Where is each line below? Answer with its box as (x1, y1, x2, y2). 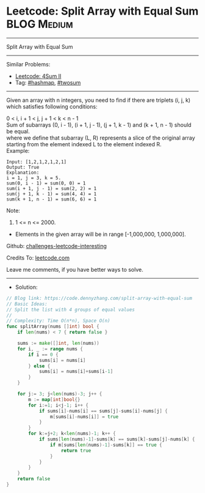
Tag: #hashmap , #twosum (15, 79, 81, 86)
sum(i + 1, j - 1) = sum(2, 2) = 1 (6, 185, 97, 191)
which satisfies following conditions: (6, 102, 98, 110)
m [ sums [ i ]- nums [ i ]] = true (49, 413, 119, 420)
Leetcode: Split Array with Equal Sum (6, 4, 199, 18)
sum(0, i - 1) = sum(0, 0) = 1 (6, 180, 86, 186)
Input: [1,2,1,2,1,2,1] (6, 158, 67, 165)
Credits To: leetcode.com (6, 254, 70, 261)
